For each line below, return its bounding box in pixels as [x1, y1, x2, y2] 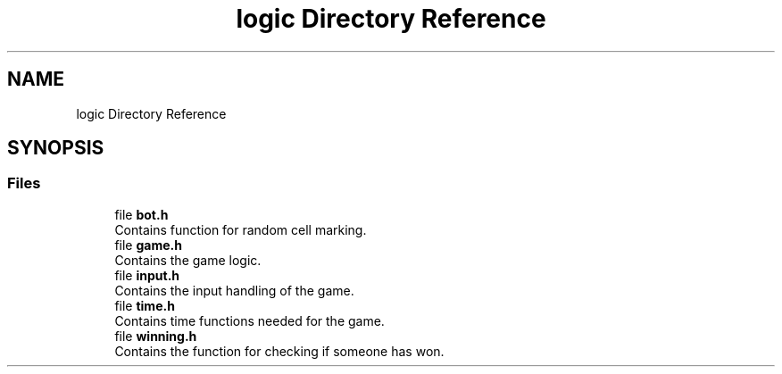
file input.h [114, 267, 180, 283]
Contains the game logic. [114, 252, 262, 268]
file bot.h [114, 206, 169, 222]
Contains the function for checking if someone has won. [114, 343, 445, 359]
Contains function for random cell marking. [114, 221, 367, 237]
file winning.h [114, 328, 197, 344]
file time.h [114, 297, 175, 313]
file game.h [114, 237, 182, 253]
